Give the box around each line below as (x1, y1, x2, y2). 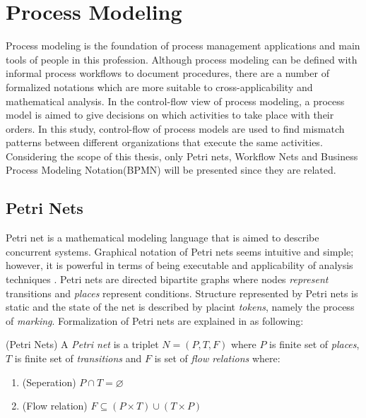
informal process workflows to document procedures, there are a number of (6, 66, 329, 80)
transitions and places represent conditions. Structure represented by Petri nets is (6, 285, 358, 300)
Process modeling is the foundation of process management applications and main (6, 38, 360, 53)
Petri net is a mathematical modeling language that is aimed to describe (6, 230, 319, 245)
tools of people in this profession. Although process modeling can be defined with (6, 52, 358, 66)
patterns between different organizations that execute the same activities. (6, 135, 323, 150)
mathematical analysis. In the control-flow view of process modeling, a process (6, 93, 345, 108)
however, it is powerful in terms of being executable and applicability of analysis (6, 258, 353, 273)
